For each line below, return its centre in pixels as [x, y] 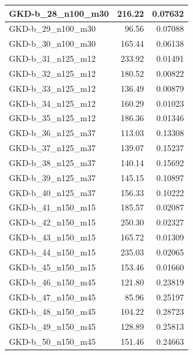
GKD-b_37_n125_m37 [52, 148]
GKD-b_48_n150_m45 [52, 312]
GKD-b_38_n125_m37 [52, 162]
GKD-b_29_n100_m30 [52, 28]
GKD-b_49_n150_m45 [52, 327]
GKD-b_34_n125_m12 [52, 103]
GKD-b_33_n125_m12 [52, 88]
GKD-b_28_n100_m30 [59, 13]
